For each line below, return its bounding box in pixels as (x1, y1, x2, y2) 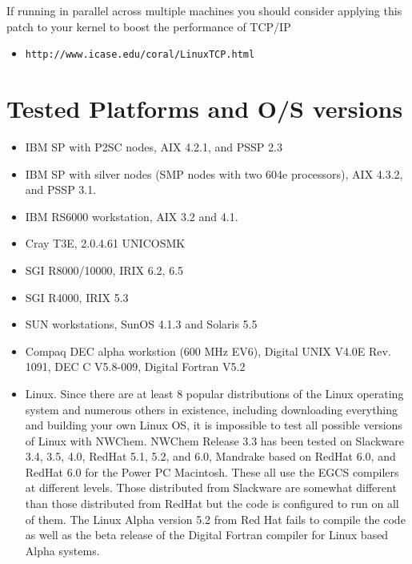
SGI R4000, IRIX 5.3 (25, 288, 129, 305)
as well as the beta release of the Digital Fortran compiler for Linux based (25, 526, 389, 543)
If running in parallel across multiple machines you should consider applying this (6, 2, 402, 18)
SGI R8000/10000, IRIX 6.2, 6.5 (25, 261, 184, 278)
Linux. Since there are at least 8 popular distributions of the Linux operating (25, 385, 404, 401)
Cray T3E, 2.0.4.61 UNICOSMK (25, 235, 186, 252)
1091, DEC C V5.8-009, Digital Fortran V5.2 (25, 358, 246, 375)
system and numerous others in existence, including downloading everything (25, 401, 398, 417)
